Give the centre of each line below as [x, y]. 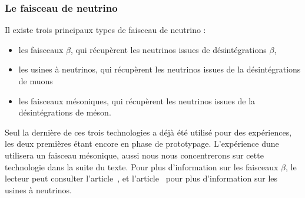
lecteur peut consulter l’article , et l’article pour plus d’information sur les [141, 178]
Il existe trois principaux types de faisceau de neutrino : [105, 30]
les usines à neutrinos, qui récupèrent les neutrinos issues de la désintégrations [160, 69]
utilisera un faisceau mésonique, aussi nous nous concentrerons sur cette [134, 155]
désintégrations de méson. [65, 112]
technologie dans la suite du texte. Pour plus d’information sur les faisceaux [142, 166]
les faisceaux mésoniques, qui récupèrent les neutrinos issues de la [137, 100]
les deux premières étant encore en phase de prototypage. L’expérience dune [142, 143]
